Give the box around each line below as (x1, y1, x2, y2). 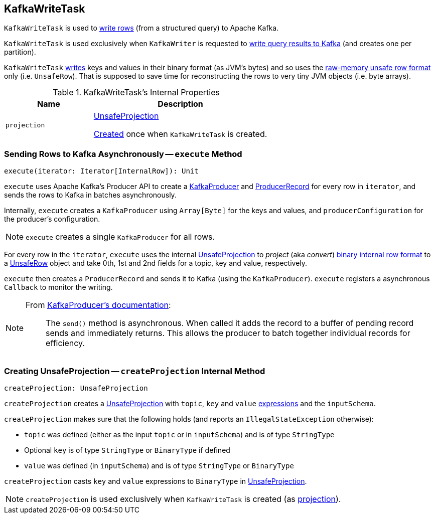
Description (158, 99, 203, 109)
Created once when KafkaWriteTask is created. (93, 129, 267, 139)
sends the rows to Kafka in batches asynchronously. (4, 191, 177, 200)
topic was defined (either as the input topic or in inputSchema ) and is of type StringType (24, 430, 335, 439)
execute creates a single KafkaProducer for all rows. (26, 232, 215, 242)
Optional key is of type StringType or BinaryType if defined (24, 445, 230, 454)
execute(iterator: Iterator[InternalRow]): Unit (4, 167, 199, 176)
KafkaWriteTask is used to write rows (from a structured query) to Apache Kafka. (4, 24, 279, 33)
